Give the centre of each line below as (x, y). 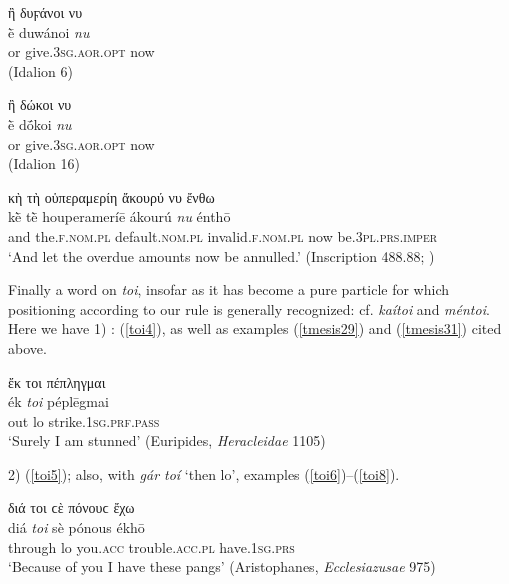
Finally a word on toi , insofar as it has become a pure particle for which (229, 289)
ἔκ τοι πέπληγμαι (57, 381)
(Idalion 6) (40, 70)
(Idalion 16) (44, 163)
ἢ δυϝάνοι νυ (45, 12)
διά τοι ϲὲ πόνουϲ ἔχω (71, 507)
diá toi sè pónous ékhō (76, 527)
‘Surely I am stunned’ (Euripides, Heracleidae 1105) (167, 440)
